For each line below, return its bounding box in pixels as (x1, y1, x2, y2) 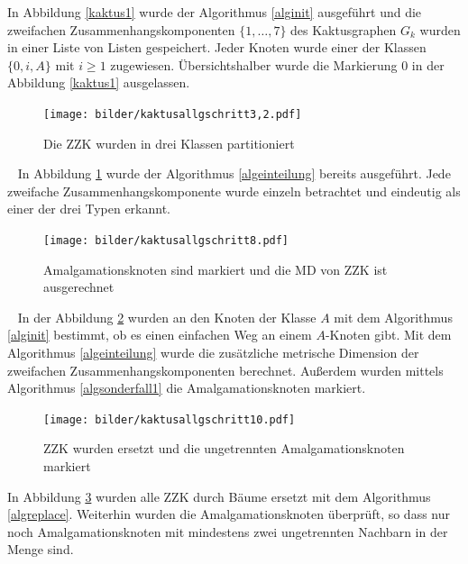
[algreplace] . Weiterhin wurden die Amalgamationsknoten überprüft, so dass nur (7, 505, 451, 523)
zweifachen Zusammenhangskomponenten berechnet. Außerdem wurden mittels (7, 360, 444, 379)
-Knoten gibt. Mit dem (325, 325, 452, 344)
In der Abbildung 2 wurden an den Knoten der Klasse (17, 307, 317, 326)
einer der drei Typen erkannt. (7, 199, 171, 218)
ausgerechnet (43, 277, 115, 296)
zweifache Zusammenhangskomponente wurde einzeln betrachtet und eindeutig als (7, 181, 461, 200)
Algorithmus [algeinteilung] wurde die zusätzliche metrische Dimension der (7, 343, 419, 362)
